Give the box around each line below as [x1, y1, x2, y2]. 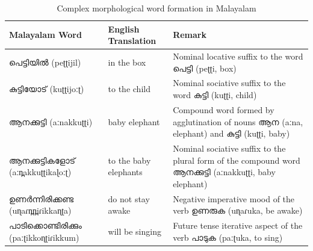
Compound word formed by [173, 103, 274, 116]
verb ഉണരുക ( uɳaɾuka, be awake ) [173, 204, 303, 217]
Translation [108, 34, 156, 47]
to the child [108, 82, 150, 95]
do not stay [108, 192, 150, 205]
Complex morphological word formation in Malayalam [57, 2, 256, 14]
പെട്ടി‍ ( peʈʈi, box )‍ [173, 61, 237, 74]
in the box [108, 55, 146, 68]
